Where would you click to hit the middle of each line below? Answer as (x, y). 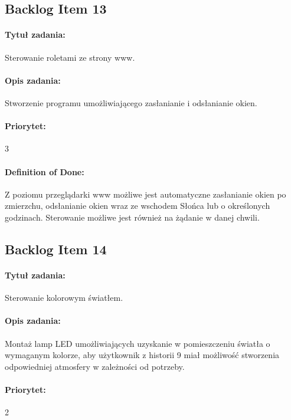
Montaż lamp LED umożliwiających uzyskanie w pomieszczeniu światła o (138, 343)
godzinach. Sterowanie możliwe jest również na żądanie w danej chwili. (132, 217)
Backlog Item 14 (56, 249)
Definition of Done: (45, 171)
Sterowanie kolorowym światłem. (64, 298)
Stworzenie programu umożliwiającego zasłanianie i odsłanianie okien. (131, 102)
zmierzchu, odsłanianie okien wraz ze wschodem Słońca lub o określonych (138, 206)
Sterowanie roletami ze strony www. (70, 57)
